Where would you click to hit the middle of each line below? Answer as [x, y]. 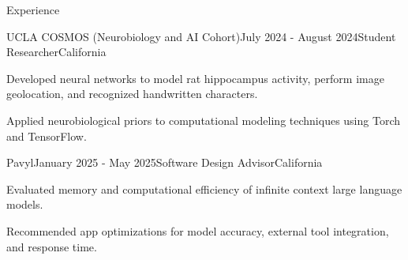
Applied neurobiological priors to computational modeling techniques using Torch [203, 120]
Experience [33, 9]
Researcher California [56, 52]
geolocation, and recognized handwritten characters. [132, 94]
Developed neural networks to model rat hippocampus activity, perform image [195, 78]
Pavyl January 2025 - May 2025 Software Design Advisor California [165, 162]
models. [25, 204]
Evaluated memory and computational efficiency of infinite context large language [204, 188]
